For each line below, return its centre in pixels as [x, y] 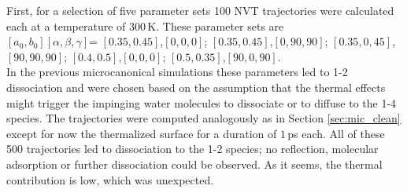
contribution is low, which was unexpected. [110, 179]
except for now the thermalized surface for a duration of [142, 133]
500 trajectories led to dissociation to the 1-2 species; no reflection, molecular [192, 149]
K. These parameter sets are [216, 25]
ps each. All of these [336, 133]
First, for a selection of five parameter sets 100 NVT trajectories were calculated [200, 10]
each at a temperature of [66, 25]
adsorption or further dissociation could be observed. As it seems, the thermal [194, 164]
